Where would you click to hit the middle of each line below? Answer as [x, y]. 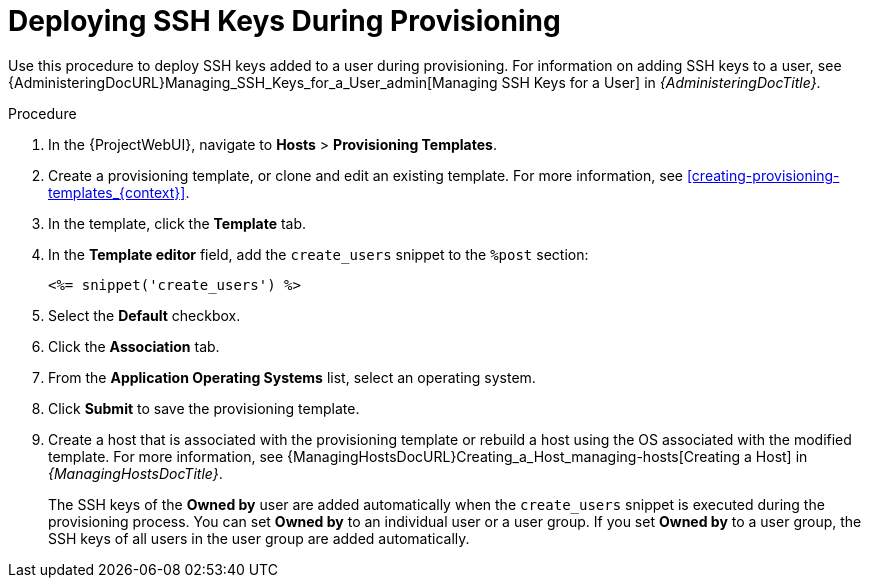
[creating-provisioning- [763, 175]
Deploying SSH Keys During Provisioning [284, 21]
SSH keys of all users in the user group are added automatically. [259, 538]
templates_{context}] [117, 192]
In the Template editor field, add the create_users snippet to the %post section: [318, 254]
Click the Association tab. [134, 346]
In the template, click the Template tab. [177, 223]
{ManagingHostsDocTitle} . [135, 473]
